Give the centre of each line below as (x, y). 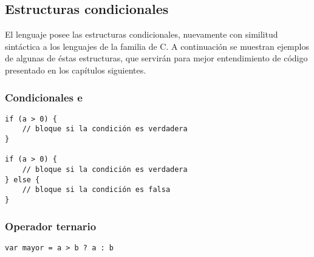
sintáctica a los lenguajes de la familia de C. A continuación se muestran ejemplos (157, 46)
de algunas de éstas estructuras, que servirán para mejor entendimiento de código (156, 58)
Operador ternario (51, 226)
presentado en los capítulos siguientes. (76, 70)
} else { (22, 180)
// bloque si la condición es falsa (96, 190)
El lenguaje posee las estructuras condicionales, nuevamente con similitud (142, 34)
